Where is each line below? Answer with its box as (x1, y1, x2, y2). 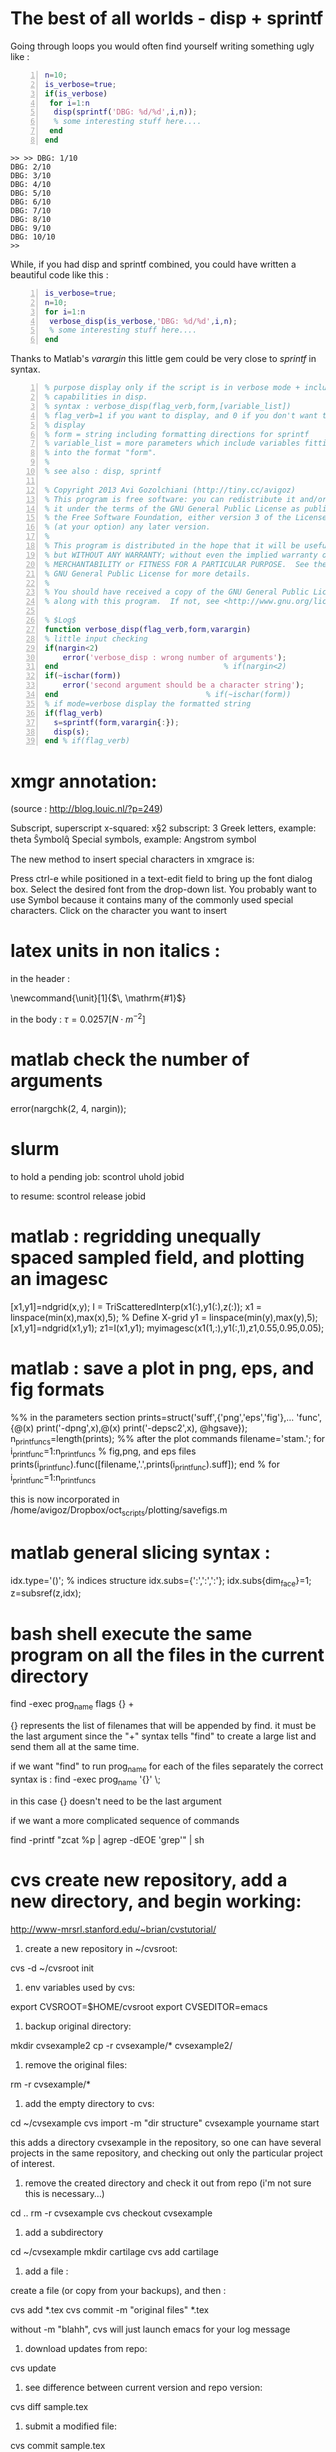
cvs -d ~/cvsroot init (10, 1962, 95, 1974)
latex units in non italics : (10, 940, 221, 962)
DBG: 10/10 (10, 232, 56, 242)
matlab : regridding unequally (10, 1225, 262, 1247)
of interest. (10, 2157, 55, 2169)
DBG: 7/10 (10, 205, 52, 216)
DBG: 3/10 (10, 170, 52, 181)
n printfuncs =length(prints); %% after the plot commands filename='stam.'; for (10, 1432, 326, 1447)
